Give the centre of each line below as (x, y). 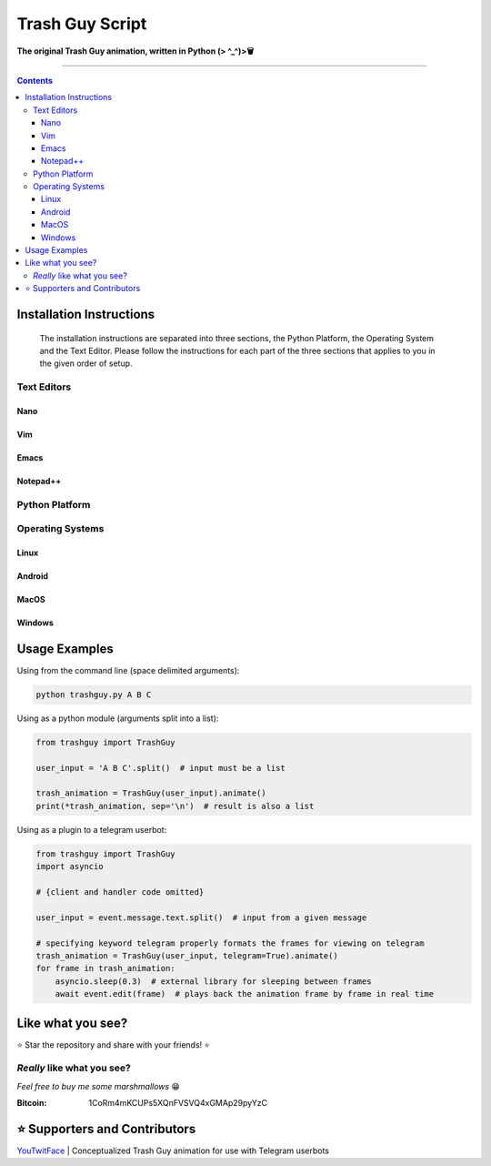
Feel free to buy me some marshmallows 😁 (99, 1086)
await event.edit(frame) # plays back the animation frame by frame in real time (245, 994)
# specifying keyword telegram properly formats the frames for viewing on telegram (230, 943)
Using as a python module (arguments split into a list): (118, 718)
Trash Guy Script (82, 24)
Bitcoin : (32, 1103)
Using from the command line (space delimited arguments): (128, 670)
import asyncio (70, 867)
